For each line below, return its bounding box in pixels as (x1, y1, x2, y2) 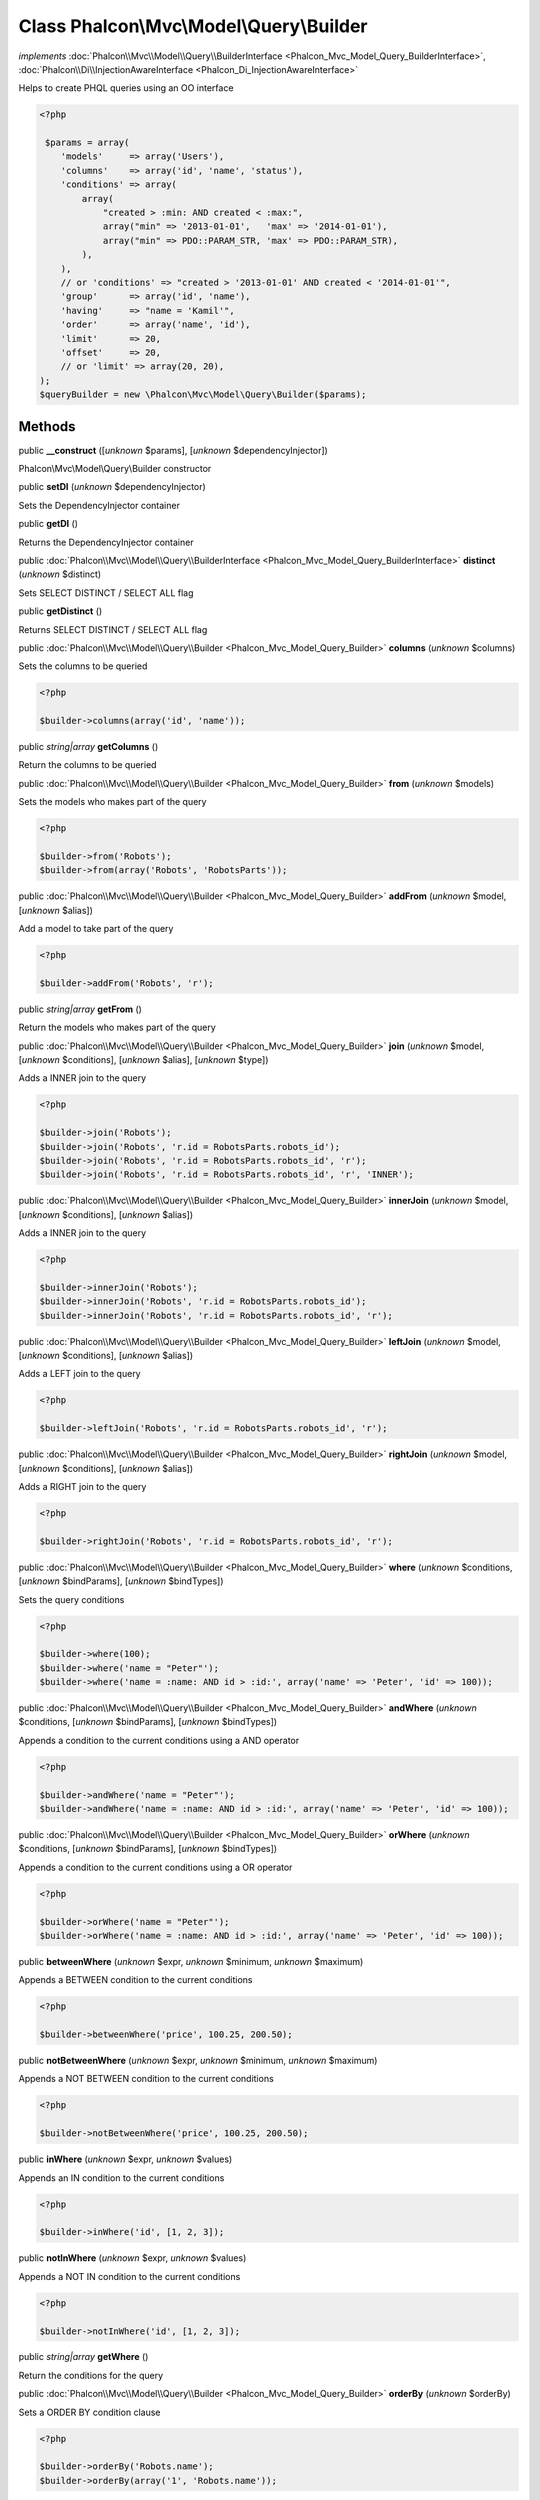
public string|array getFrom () (18, 1003, 142, 1015)
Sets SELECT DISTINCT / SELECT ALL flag (18, 586, 194, 599)
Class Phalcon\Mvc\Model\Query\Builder (18, 15, 368, 37)
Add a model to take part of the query (18, 923, 174, 935)
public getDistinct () (18, 605, 103, 617)
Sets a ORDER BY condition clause (18, 2406, 161, 2418)
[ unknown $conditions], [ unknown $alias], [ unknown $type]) (18, 1054, 269, 1066)
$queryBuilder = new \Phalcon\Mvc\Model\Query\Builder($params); (39, 389, 367, 400)
